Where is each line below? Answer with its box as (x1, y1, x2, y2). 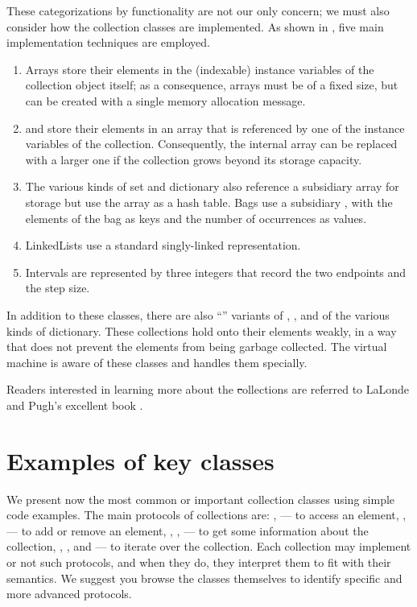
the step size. (25, 279, 90, 296)
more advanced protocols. (6, 585, 132, 602)
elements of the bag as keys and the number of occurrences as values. (25, 209, 367, 226)
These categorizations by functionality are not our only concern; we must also (6, 2, 390, 19)
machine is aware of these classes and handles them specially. (6, 353, 308, 370)
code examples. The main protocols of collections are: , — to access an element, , (6, 506, 407, 523)
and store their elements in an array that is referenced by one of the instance (25, 119, 405, 136)
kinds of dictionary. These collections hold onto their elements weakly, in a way (6, 322, 397, 339)
